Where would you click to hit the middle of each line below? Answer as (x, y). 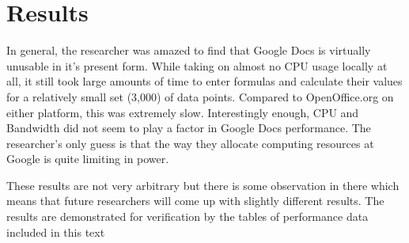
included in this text (56, 232)
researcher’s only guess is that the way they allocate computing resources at (190, 143)
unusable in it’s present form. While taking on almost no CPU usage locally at (197, 65)
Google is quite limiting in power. (88, 159)
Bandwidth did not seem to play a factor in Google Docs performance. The (189, 128)
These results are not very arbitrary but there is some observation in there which (203, 185)
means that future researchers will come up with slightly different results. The (195, 201)
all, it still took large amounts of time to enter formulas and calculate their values (204, 81)
